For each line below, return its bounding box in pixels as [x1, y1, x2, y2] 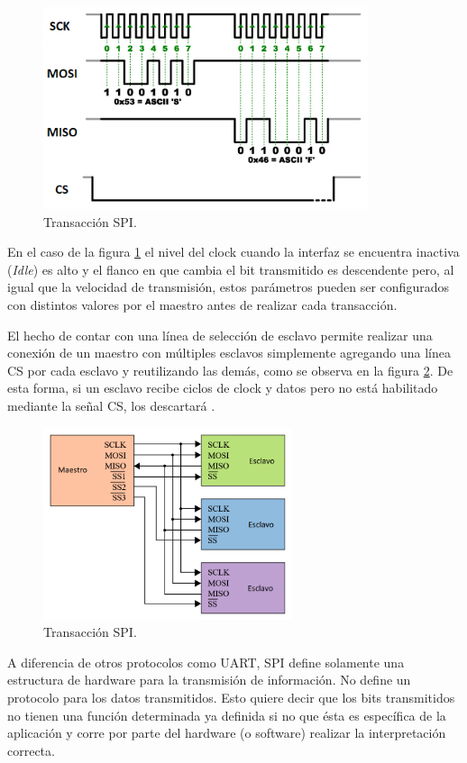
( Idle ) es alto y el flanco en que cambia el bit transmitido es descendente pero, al [7, 259, 454, 278]
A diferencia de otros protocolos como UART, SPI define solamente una [7, 652, 405, 671]
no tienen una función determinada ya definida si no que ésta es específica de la [7, 705, 446, 724]
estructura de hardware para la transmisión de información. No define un [7, 670, 411, 689]
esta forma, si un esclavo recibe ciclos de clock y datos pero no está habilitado [7, 378, 438, 397]
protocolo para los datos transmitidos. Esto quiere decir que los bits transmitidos [7, 687, 455, 706]
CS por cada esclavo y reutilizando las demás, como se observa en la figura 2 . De [7, 360, 453, 379]
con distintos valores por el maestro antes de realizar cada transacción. [7, 295, 398, 313]
